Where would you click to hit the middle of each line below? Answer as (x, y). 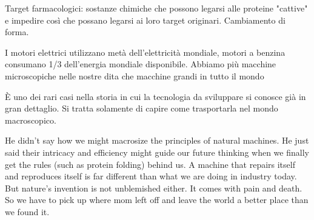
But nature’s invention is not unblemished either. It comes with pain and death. (154, 188)
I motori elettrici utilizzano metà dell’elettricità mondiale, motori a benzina (145, 52)
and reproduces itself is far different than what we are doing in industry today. (151, 176)
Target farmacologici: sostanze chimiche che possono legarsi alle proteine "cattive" (156, 8)
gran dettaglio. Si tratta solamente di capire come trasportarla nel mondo (142, 108)
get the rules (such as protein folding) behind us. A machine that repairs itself (150, 164)
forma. (17, 32)
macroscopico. (31, 120)
